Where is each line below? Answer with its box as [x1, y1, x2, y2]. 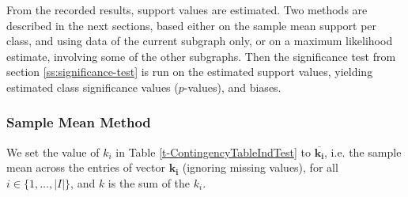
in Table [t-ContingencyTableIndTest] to [115, 143, 311, 160]
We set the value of [6, 143, 100, 160]
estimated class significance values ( [6, 78, 179, 95]
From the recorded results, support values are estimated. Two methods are [6, 2, 368, 17]
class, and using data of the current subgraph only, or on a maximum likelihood [6, 32, 393, 49]
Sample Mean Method [6, 112, 151, 132]
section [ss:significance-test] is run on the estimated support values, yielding [6, 63, 373, 80]
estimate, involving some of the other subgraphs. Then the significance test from [6, 47, 396, 64]
